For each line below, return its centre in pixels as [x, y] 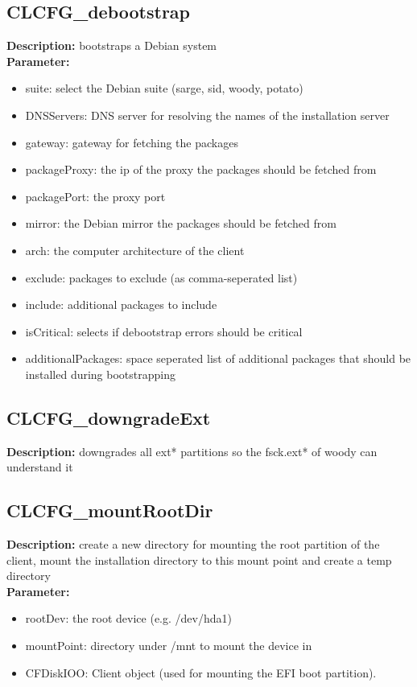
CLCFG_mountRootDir [110, 510]
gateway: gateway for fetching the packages [132, 142]
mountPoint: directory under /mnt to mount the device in [169, 646]
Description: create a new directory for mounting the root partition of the [193, 544]
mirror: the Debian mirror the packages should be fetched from [181, 223]
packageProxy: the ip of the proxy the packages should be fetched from [201, 169]
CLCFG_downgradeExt [109, 417]
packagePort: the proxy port [95, 196]
